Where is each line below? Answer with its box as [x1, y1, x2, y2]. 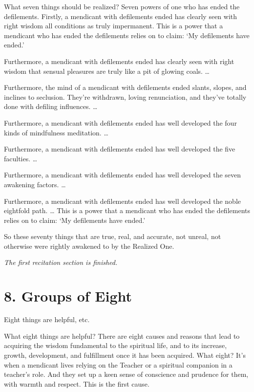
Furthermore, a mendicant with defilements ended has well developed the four [4, 117, 237, 128]
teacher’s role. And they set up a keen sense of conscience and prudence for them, [4, 369, 249, 379]
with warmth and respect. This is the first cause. [4, 378, 149, 389]
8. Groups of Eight [4, 286, 132, 306]
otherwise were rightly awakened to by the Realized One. [4, 240, 174, 251]
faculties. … [4, 153, 38, 163]
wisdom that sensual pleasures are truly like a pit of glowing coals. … [4, 65, 210, 76]
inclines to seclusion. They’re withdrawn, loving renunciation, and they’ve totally [4, 91, 247, 102]
